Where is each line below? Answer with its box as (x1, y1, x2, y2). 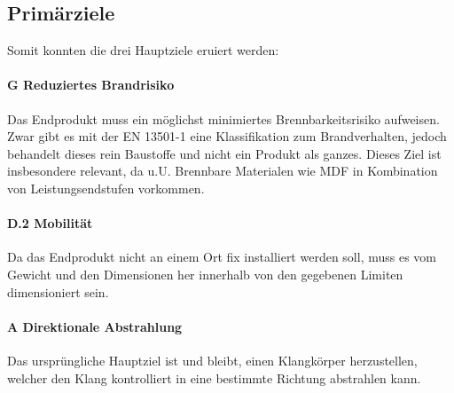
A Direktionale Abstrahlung (7, 317, 183, 335)
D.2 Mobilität (7, 214, 93, 232)
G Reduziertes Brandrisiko (7, 75, 175, 94)
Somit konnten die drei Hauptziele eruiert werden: (7, 41, 279, 59)
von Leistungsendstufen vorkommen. (7, 178, 205, 197)
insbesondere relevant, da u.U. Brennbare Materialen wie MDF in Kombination (7, 161, 438, 180)
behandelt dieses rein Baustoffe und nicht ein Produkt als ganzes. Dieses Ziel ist (7, 144, 442, 162)
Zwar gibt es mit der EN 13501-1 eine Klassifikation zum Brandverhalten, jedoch (7, 127, 447, 145)
